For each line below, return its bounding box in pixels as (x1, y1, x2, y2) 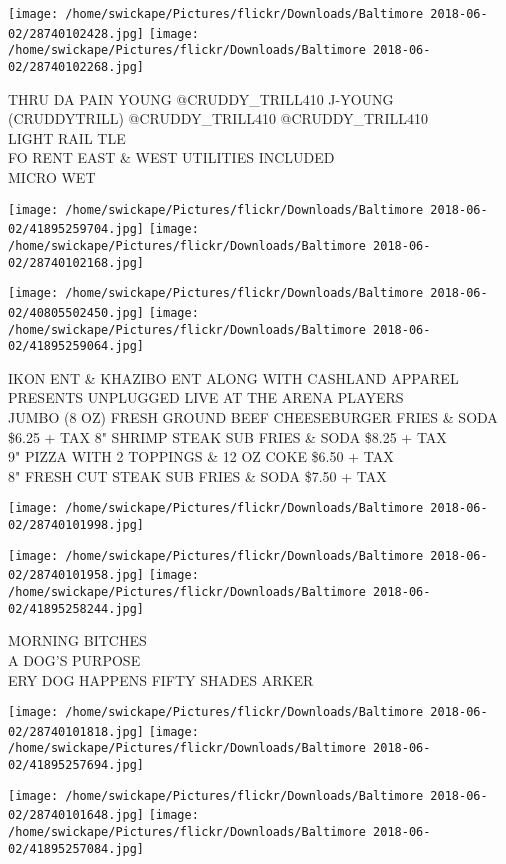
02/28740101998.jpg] (8, 518, 145, 533)
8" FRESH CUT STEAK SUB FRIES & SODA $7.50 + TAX (8, 465, 387, 486)
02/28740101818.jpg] (8, 724, 145, 739)
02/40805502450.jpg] (8, 305, 145, 320)
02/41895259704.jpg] (8, 222, 145, 237)
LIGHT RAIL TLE (8, 127, 126, 148)
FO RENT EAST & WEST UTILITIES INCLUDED (8, 147, 335, 168)
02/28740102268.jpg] (8, 59, 145, 74)
